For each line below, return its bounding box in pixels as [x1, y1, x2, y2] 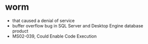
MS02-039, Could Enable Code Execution [12, 33, 97, 39]
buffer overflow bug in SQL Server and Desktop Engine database [12, 22, 144, 28]
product [12, 28, 28, 34]
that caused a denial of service [12, 18, 75, 23]
